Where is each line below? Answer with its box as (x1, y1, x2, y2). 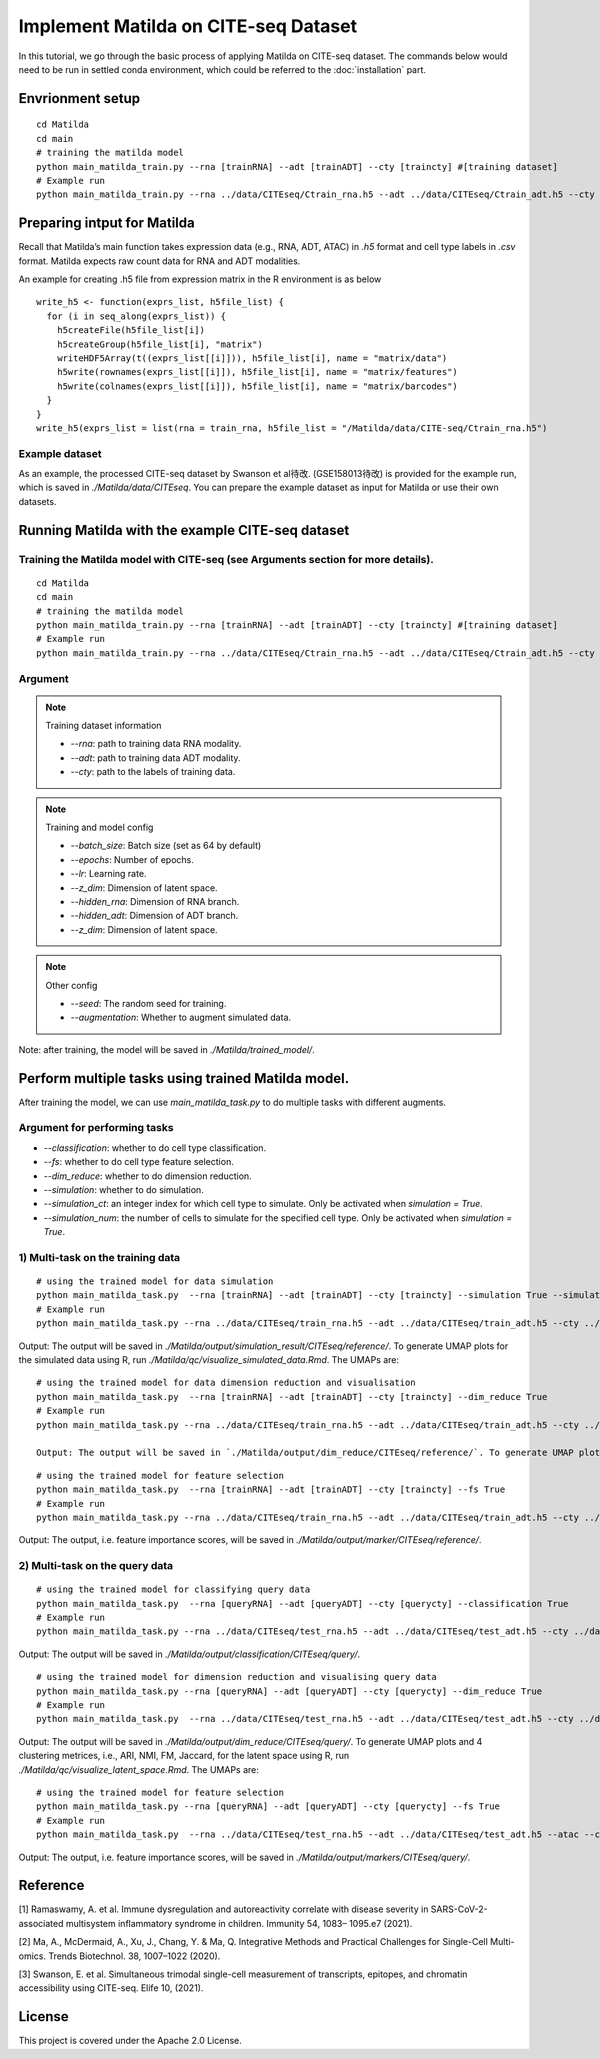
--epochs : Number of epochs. (70, 853, 194, 865)
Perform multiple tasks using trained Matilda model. (18, 1070, 350, 1087)
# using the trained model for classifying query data (36, 1584, 311, 1595)
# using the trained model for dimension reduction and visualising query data (36, 1671, 437, 1683)
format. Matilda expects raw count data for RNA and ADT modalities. (18, 255, 301, 267)
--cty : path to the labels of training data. (70, 766, 236, 778)
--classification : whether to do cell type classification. (43, 1141, 267, 1154)
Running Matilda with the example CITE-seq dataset (18, 521, 350, 539)
